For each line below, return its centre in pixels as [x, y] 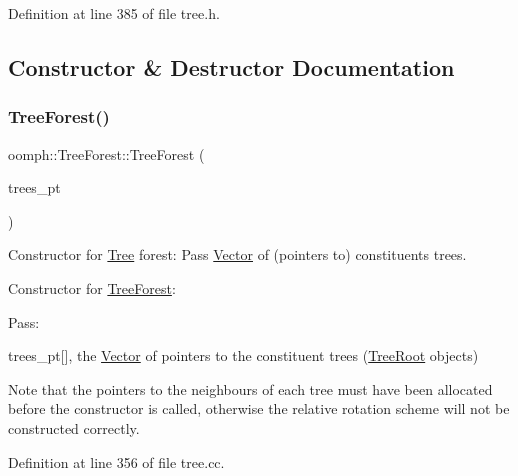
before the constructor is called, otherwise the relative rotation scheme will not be [259, 408]
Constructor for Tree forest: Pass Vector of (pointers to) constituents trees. [237, 254]
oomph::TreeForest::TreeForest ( [106, 153]
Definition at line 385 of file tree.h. [114, 13]
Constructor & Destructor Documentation [231, 66]
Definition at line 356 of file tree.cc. [116, 461]
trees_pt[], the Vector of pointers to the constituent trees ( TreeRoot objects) [243, 355]
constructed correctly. [74, 427]
